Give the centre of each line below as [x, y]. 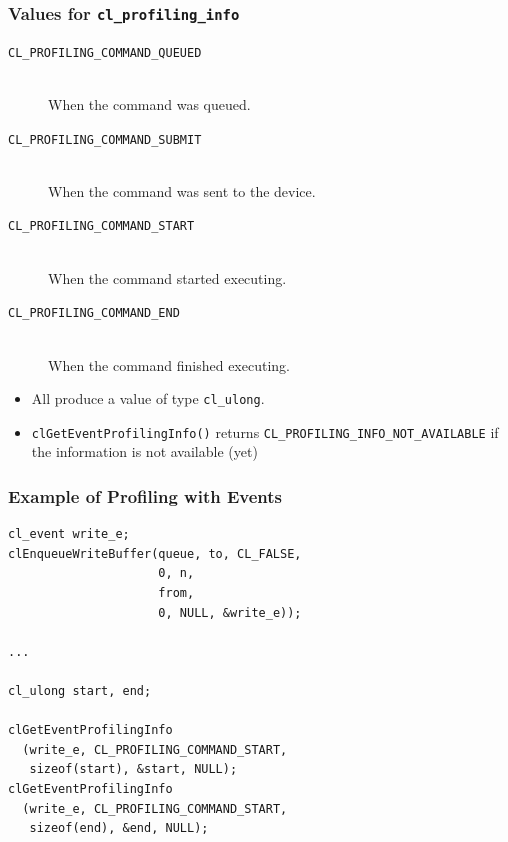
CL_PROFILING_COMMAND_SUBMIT [105, 139]
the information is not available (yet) [144, 451]
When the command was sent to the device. [182, 190]
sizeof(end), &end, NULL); [119, 828]
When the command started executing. [167, 277]
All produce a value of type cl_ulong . [148, 398]
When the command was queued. [149, 104]
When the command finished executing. [169, 364]
